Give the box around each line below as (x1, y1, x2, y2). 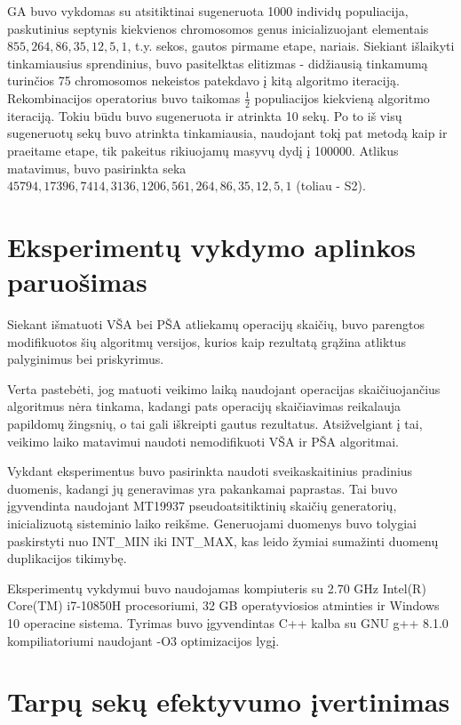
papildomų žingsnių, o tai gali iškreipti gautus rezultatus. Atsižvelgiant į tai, (7, 415, 423, 433)
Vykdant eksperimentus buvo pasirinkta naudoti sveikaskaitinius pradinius (7, 462, 413, 480)
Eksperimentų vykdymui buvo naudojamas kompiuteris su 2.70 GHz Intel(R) (7, 578, 426, 597)
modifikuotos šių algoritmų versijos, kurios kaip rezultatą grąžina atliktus (7, 332, 407, 350)
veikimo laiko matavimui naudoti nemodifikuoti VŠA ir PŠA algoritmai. (7, 431, 399, 450)
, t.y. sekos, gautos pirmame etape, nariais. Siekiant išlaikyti (127, 36, 455, 55)
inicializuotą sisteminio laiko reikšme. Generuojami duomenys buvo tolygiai (7, 514, 417, 533)
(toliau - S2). (296, 176, 366, 195)
